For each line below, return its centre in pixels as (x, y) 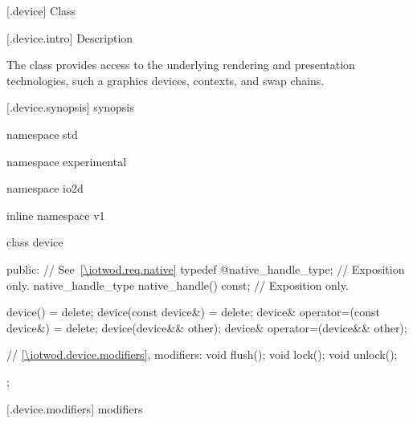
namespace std (42, 134)
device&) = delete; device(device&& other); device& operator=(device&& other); (207, 327)
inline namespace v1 (56, 215)
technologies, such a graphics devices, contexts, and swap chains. (166, 80)
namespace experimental (67, 161)
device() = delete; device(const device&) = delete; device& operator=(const (193, 312)
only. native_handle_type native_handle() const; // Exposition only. (178, 285)
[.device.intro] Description (70, 37)
